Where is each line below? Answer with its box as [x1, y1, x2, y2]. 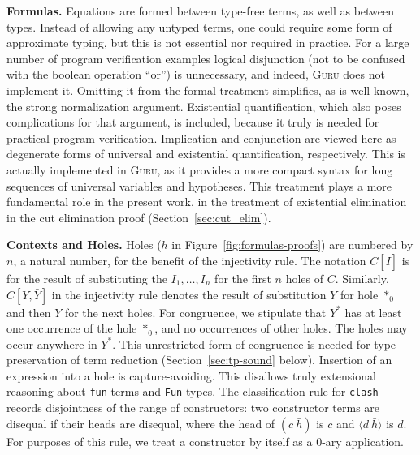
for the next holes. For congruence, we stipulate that [64, 303, 327, 320]
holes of [285, 269, 323, 286]
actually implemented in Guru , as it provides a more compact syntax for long [6, 161, 393, 178]
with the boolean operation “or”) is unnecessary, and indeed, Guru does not [6, 66, 385, 83]
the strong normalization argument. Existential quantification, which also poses [6, 97, 401, 114]
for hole [340, 285, 379, 303]
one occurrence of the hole [6, 320, 137, 337]
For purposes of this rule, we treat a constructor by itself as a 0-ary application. [6, 432, 404, 449]
